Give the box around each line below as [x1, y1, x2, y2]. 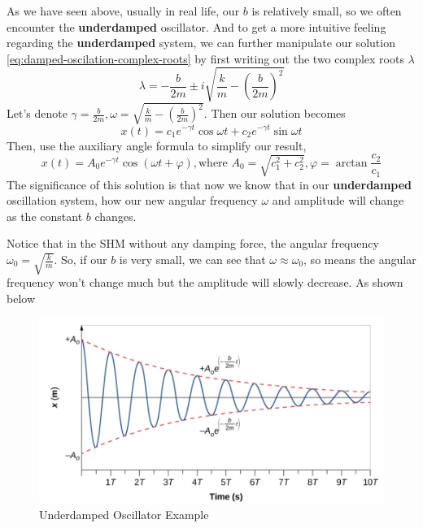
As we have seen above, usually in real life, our [7, 2, 240, 19]
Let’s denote [7, 105, 68, 122]
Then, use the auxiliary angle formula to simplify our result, [7, 136, 307, 154]
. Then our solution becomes [203, 105, 346, 122]
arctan [335, 157, 368, 169]
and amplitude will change [272, 192, 404, 209]
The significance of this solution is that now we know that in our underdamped [7, 175, 412, 193]
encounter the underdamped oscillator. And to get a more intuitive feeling [7, 18, 386, 35]
